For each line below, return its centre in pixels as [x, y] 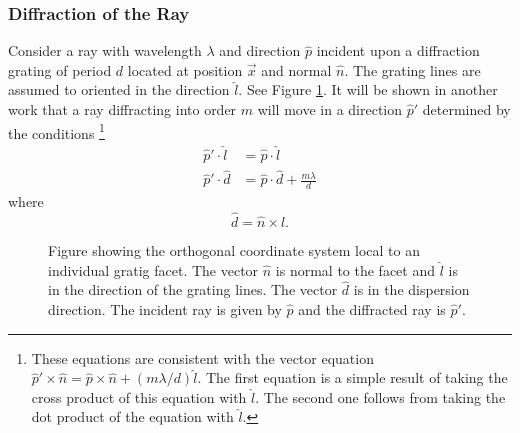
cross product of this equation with [139, 396]
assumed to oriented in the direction [119, 89]
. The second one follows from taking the [380, 396]
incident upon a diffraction [398, 50]
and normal [296, 69]
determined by [466, 109]
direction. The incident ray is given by [165, 308]
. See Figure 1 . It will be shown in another [368, 89]
